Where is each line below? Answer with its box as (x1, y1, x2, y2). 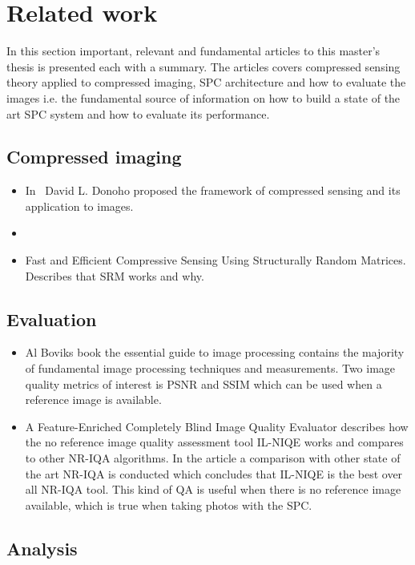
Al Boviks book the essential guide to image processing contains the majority (25, 344, 405, 361)
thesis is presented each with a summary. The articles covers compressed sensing (6, 58, 401, 75)
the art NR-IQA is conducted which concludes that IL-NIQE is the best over (25, 465, 403, 482)
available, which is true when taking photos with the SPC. (25, 496, 312, 513)
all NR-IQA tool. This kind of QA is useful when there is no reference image (25, 481, 401, 498)
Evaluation (6, 306, 97, 331)
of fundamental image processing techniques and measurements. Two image (25, 360, 396, 377)
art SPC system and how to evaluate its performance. (6, 105, 270, 122)
